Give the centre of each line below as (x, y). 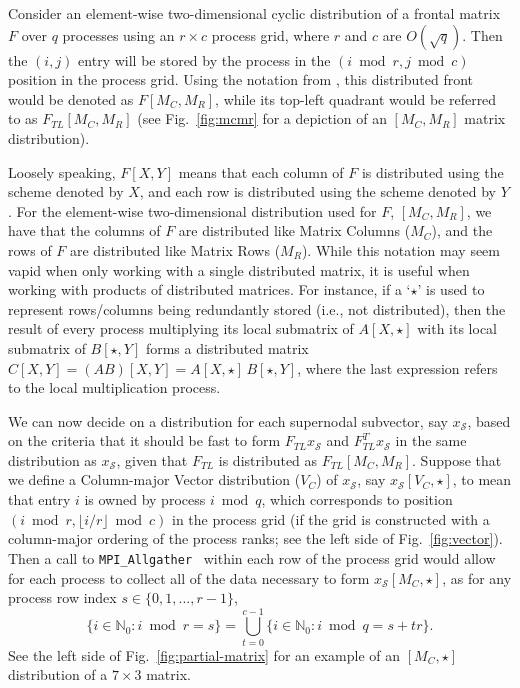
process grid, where (270, 34)
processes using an (118, 34)
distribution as (52, 459)
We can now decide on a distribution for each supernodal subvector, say (228, 420)
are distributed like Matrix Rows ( (175, 249)
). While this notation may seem (400, 249)
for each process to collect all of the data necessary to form (189, 577)
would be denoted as (71, 98)
